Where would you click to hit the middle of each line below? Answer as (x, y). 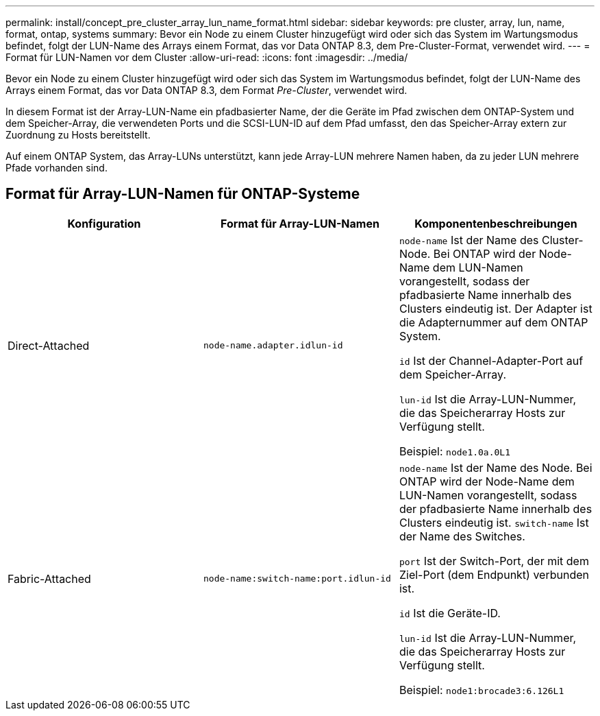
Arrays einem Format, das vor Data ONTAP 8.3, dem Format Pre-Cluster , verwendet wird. (207, 90)
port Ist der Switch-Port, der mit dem (494, 561)
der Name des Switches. (462, 536)
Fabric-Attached (49, 578)
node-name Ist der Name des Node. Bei (496, 467)
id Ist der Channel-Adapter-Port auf (491, 360)
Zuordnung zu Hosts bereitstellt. (78, 135)
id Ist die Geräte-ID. (450, 613)
